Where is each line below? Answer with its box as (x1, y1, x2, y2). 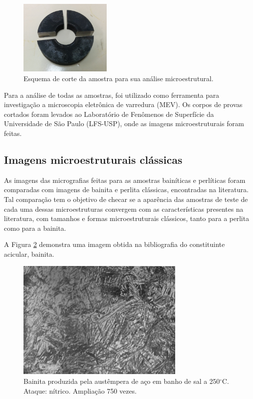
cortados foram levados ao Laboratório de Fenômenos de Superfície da (4, 109, 214, 119)
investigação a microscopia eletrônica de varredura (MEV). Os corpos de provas (4, 99, 243, 110)
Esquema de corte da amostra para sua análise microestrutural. (23, 73, 214, 84)
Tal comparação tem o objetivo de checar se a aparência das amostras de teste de (4, 194, 248, 204)
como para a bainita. (4, 222, 66, 233)
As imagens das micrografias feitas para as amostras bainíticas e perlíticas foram (4, 175, 246, 185)
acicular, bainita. (4, 248, 54, 259)
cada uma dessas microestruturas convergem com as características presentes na (4, 203, 243, 214)
